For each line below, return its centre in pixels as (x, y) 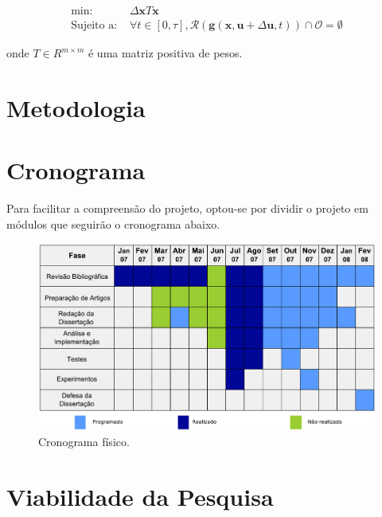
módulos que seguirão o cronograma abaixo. (113, 223)
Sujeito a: (94, 26)
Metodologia (76, 107)
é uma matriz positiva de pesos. (165, 53)
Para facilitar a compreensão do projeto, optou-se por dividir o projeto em (187, 208)
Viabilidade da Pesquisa (140, 497)
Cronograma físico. (84, 442)
